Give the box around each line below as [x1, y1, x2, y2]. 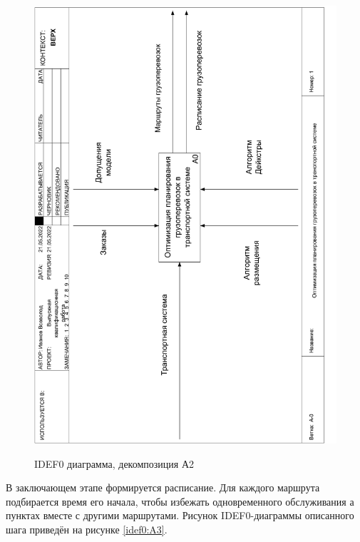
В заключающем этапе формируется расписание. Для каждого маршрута [6, 480, 320, 495]
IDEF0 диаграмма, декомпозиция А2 [34, 456, 194, 471]
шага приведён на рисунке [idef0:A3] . [6, 522, 168, 537]
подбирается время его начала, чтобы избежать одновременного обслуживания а [6, 494, 354, 508]
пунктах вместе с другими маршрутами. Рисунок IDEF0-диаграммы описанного [6, 508, 354, 523]
